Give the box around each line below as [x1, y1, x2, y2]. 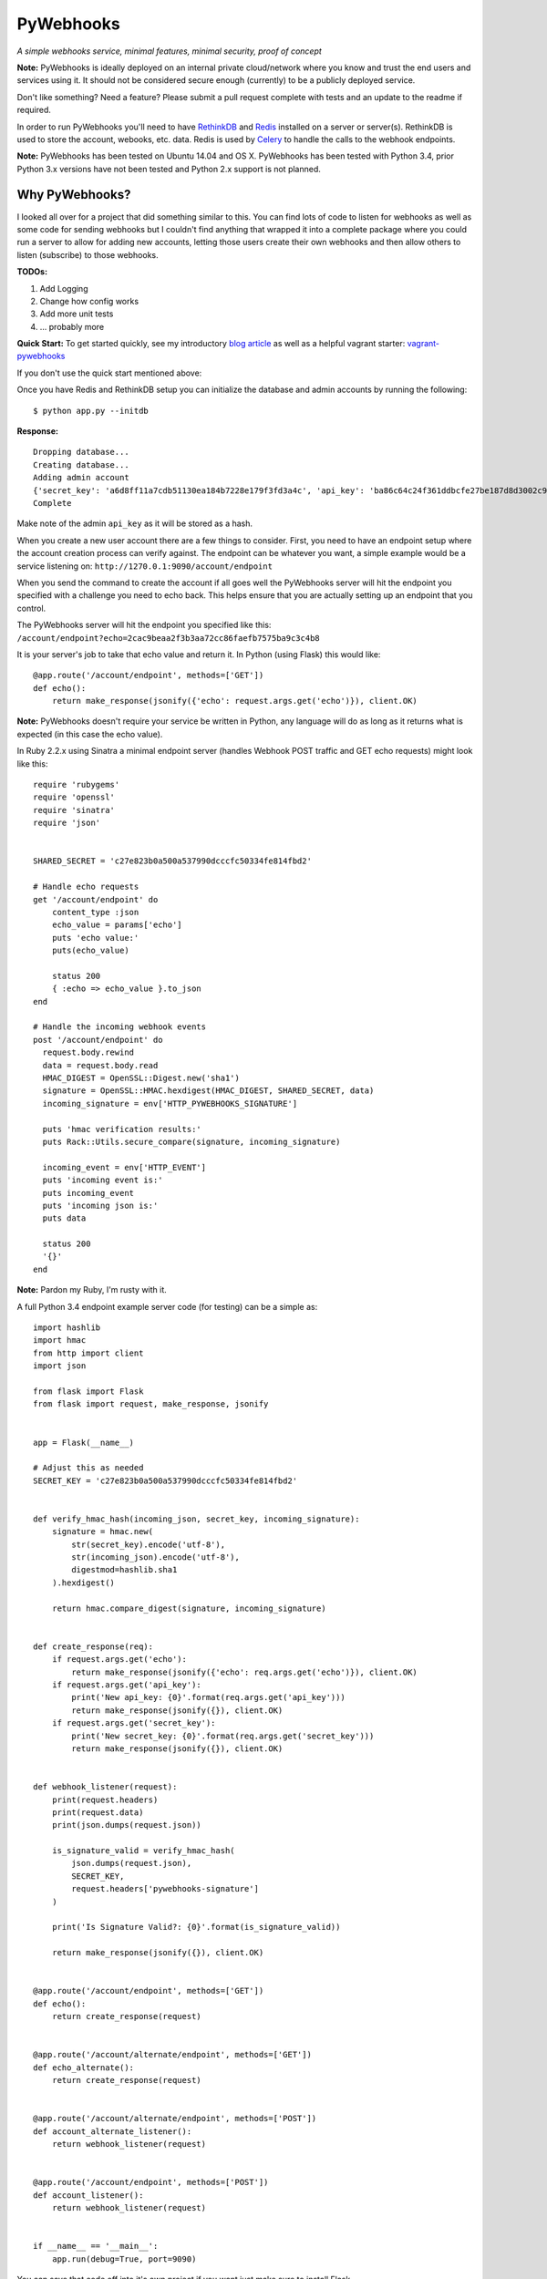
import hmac [33, 1335, 87, 1346]
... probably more [39, 321, 105, 332]
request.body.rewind [42, 1047, 135, 1057]
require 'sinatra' [33, 805, 116, 815]
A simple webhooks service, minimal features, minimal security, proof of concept [16, 46, 323, 57]
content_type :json [51, 907, 139, 917]
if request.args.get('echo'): [51, 1655, 187, 1665]
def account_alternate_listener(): [33, 2126, 192, 2137]
